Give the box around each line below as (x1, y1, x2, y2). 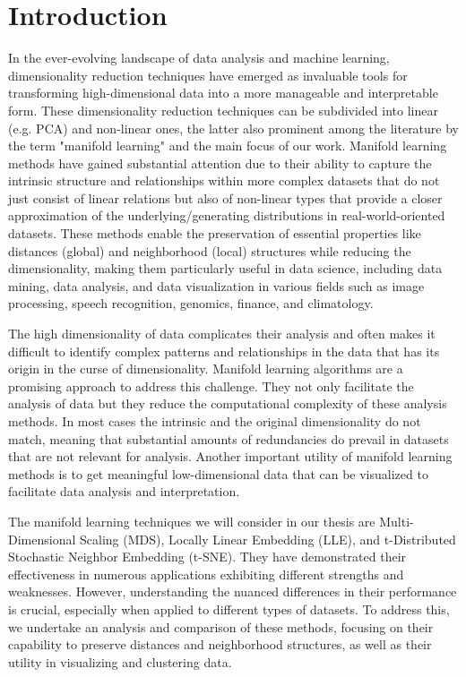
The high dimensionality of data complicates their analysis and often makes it (8, 324, 436, 343)
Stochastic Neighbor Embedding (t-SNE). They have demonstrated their (8, 547, 407, 566)
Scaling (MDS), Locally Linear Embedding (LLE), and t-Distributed (79, 529, 456, 548)
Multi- (379, 511, 414, 530)
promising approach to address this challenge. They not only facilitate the (8, 376, 414, 395)
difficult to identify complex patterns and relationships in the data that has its (8, 341, 440, 360)
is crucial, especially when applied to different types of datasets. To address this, (8, 599, 450, 618)
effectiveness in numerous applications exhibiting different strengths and (8, 564, 404, 583)
